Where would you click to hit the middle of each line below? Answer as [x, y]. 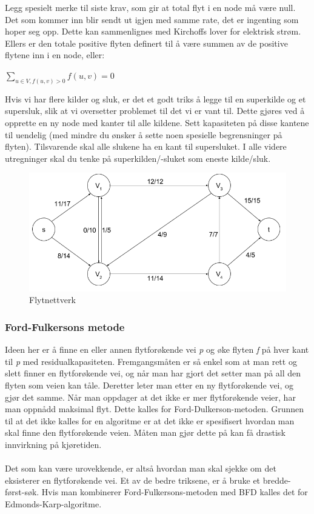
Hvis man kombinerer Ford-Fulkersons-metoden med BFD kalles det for [175, 492]
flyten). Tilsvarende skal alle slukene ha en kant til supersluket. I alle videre [146, 146]
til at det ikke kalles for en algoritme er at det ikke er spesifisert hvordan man [150, 420]
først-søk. [22, 492]
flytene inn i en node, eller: [55, 55]
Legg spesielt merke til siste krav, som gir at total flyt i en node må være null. [150, 7]
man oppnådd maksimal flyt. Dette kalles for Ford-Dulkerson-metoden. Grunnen [155, 409]
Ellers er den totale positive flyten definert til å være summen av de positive [146, 43]
